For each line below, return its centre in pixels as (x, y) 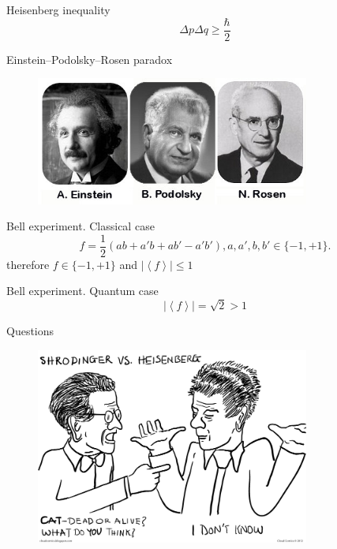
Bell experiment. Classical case (81, 226)
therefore (28, 264)
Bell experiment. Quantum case (82, 291)
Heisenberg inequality (58, 9)
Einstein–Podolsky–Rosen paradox (90, 59)
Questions (30, 331)
